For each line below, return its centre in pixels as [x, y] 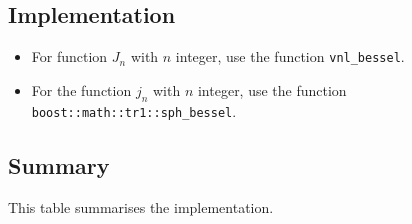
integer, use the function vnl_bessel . [290, 56]
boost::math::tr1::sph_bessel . [134, 110]
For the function [81, 89]
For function [69, 56]
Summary [59, 164]
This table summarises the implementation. [141, 206]
